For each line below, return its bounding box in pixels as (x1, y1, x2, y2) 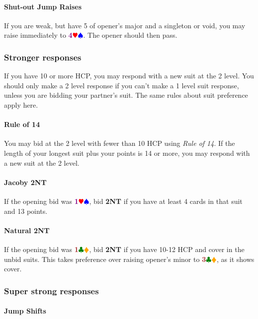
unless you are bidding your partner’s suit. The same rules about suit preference (4, 90, 248, 100)
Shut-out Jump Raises (4, 1, 82, 11)
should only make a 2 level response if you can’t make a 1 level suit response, (4, 80, 239, 90)
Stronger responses (4, 51, 82, 63)
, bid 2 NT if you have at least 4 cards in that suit (89, 195, 243, 206)
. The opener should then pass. (83, 30, 177, 40)
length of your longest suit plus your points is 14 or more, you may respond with (4, 147, 250, 158)
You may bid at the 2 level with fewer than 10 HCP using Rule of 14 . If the (4, 138, 235, 148)
